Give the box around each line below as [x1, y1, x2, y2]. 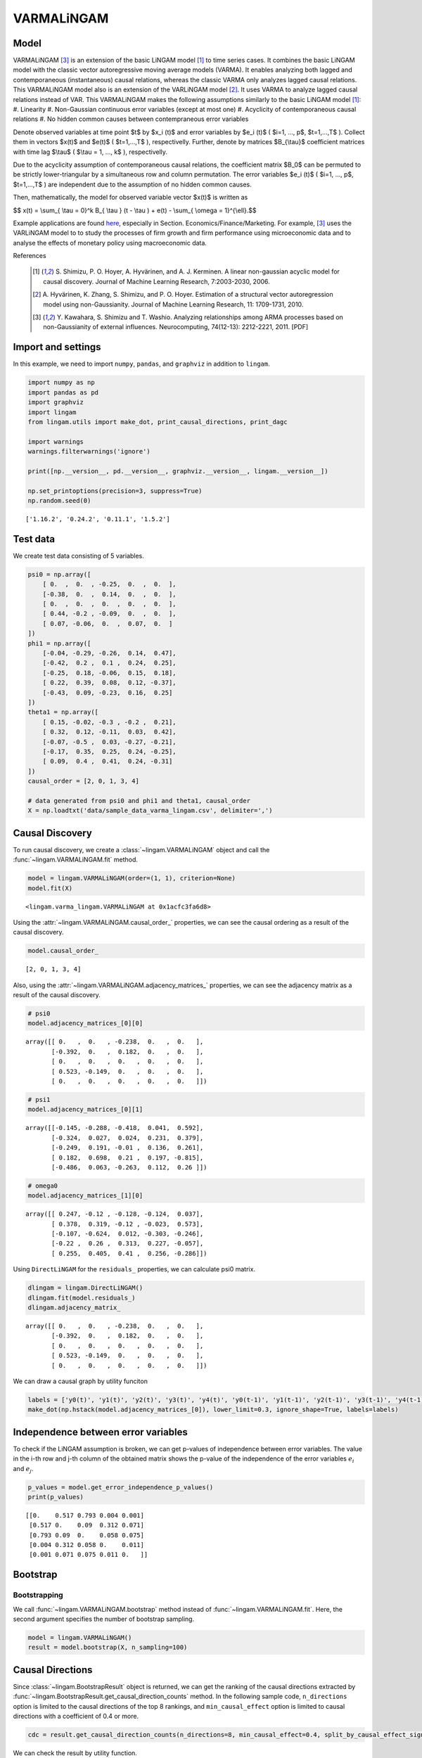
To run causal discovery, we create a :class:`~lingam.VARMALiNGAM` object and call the [13, 845, 270, 854]
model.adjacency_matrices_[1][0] [27, 1192, 143, 1200]
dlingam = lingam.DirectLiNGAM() [27, 1284, 143, 1292]
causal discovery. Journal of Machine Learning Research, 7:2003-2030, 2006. [43, 277, 270, 285]
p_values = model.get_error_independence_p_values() [27, 1483, 214, 1491]
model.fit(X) [27, 884, 73, 892]
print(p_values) [27, 1493, 84, 1501]
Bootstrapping [13, 1590, 63, 1600]
